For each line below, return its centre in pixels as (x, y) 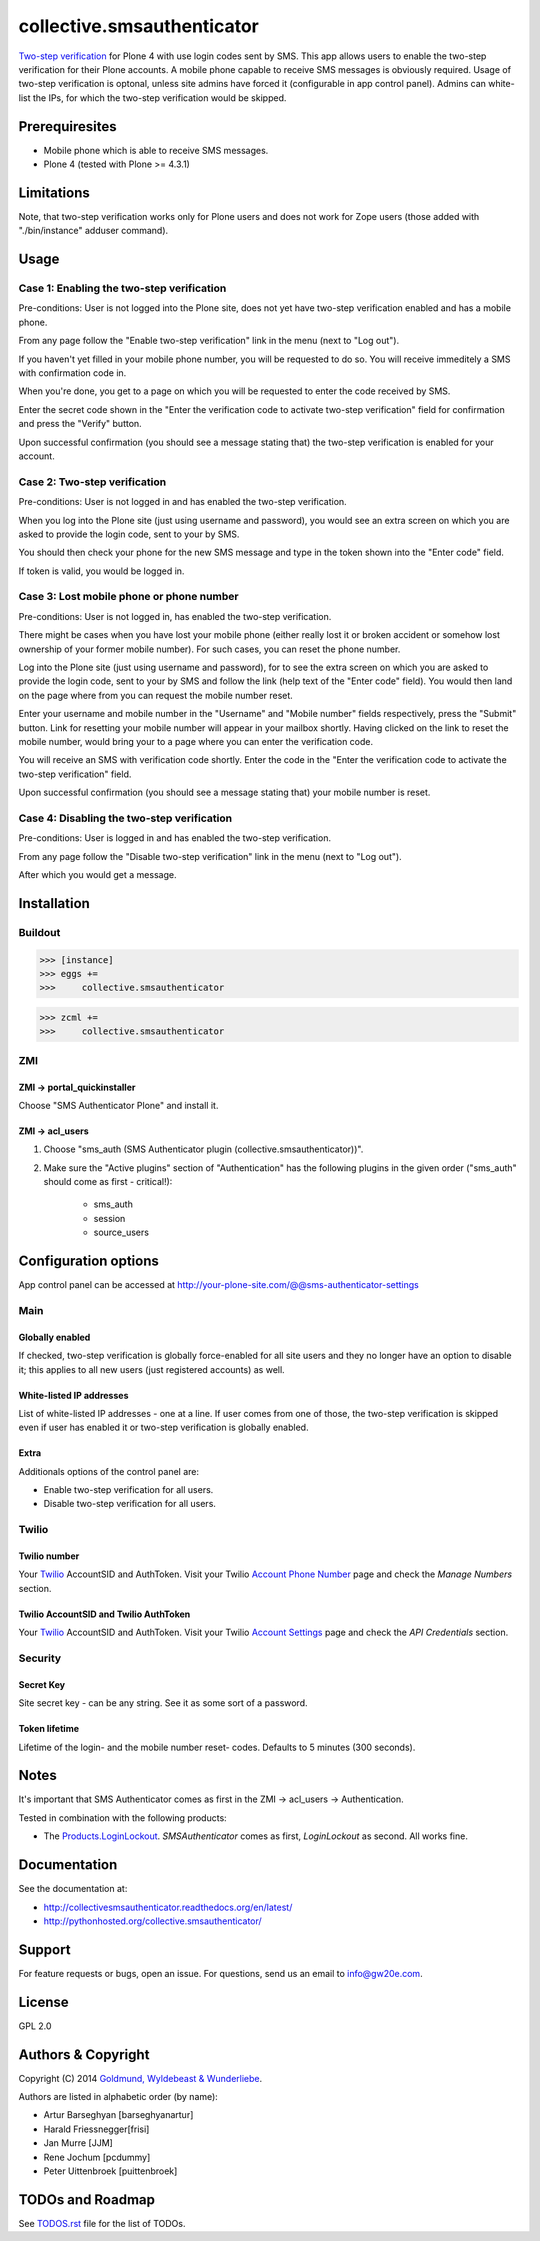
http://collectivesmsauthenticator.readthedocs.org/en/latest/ (168, 1907)
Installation (54, 903)
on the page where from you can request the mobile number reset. (156, 695)
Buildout (39, 932)
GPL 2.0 (35, 2026)
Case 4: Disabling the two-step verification (125, 818)
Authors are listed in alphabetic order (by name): (118, 2097)
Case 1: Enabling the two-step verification (122, 288)
